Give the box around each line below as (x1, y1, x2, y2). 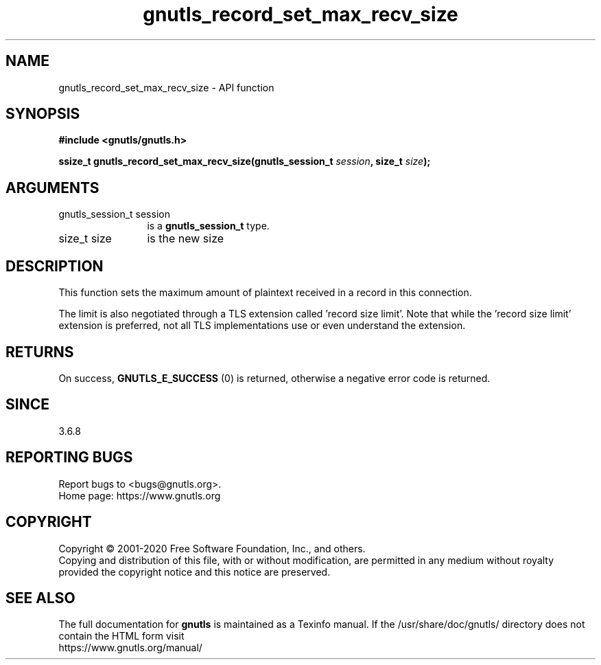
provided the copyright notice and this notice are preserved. (58, 565, 331, 578)
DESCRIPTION (5, 257, 104, 275)
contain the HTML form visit (58, 630, 185, 642)
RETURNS (5, 343, 74, 361)
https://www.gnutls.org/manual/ (58, 642, 202, 654)
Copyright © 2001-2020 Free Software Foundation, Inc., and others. (58, 542, 366, 554)
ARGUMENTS (5, 179, 99, 196)
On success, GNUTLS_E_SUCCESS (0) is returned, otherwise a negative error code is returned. (58, 372, 491, 384)
